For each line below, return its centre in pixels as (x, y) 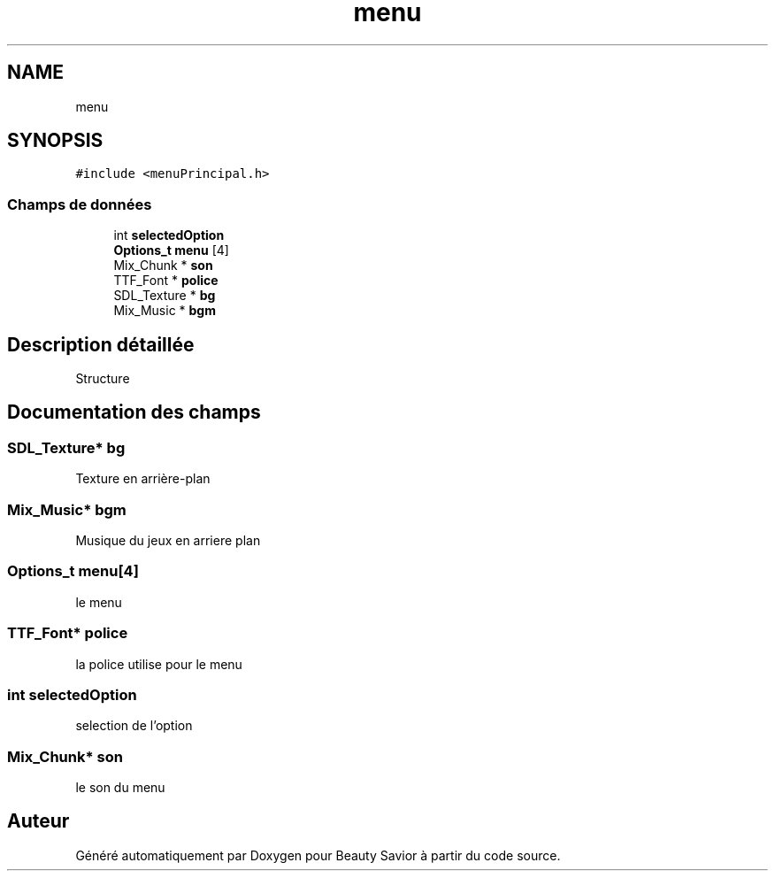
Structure (103, 379)
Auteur (38, 821)
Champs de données (80, 204)
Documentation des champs (134, 412)
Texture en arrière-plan (143, 479)
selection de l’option (134, 726)
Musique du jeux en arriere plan (168, 540)
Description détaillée (101, 344)
